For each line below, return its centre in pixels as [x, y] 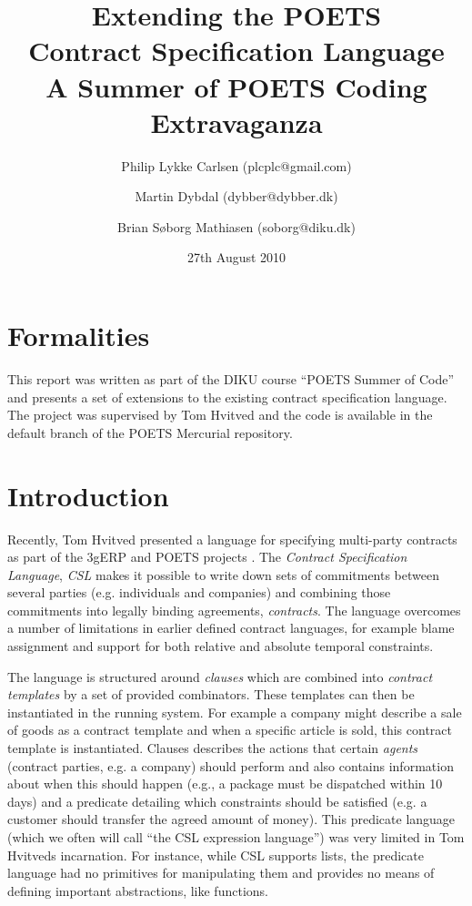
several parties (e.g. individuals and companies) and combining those [199, 592]
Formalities [79, 336]
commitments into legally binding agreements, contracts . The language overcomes [234, 610]
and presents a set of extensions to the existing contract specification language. [227, 397]
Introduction [88, 495]
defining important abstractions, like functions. [138, 890]
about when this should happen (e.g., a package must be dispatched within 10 [225, 784]
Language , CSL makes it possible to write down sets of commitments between [224, 574]
